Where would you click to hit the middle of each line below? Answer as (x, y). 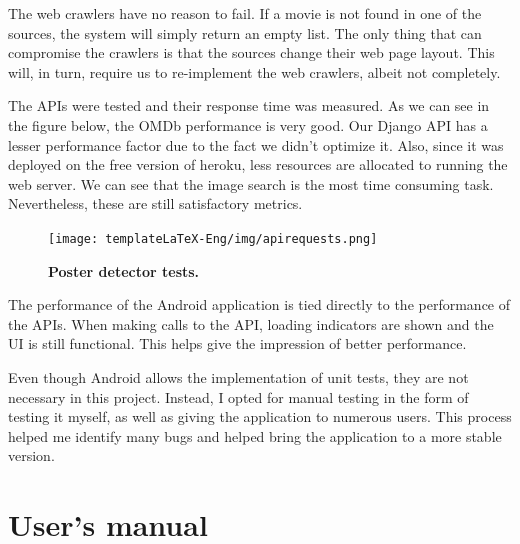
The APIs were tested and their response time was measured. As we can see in (249, 105)
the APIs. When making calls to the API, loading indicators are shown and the (251, 323)
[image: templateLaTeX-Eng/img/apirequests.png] (213, 238)
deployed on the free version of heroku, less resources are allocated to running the (258, 164)
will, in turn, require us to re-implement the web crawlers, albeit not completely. (254, 71)
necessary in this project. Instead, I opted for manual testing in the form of (238, 396)
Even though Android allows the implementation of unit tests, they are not (238, 376)
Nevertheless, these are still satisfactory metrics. (155, 203)
